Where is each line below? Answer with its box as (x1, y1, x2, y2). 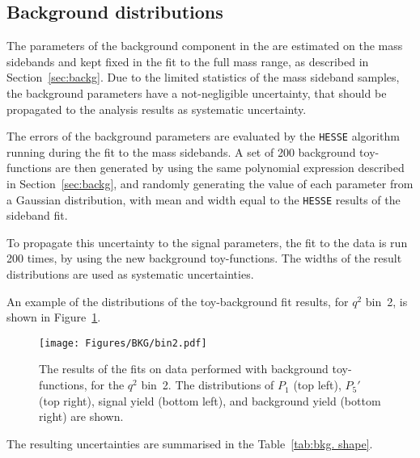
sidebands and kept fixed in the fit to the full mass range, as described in (6, 53, 369, 69)
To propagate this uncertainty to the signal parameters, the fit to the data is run (6, 233, 408, 250)
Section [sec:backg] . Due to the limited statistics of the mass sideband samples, (6, 69, 400, 86)
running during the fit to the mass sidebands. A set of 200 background (6, 143, 356, 160)
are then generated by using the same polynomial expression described (55, 159, 405, 176)
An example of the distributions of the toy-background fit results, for (6, 292, 349, 309)
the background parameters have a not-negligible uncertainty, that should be (6, 84, 387, 101)
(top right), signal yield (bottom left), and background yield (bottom (39, 392, 381, 409)
